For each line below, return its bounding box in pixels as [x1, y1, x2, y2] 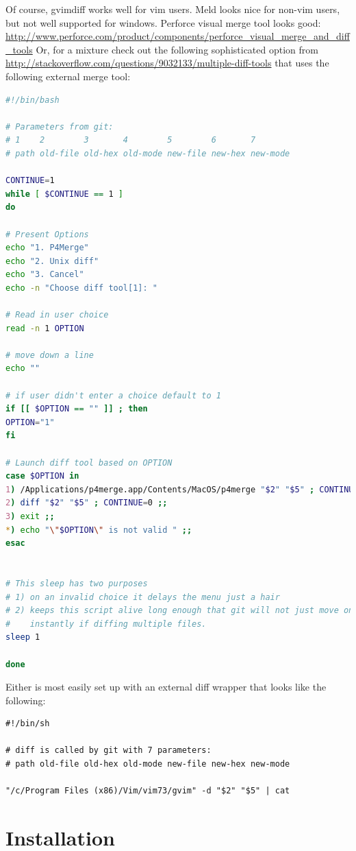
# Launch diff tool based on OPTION [5, 457, 173, 468]
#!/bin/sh [5, 719, 50, 729]
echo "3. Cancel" [5, 269, 84, 280]
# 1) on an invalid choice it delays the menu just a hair [5, 592, 280, 602]
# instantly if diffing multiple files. [5, 619, 207, 629]
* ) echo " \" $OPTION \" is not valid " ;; [5, 525, 192, 535]
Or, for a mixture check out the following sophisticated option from [36, 42, 318, 56]
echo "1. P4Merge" [5, 243, 89, 253]
